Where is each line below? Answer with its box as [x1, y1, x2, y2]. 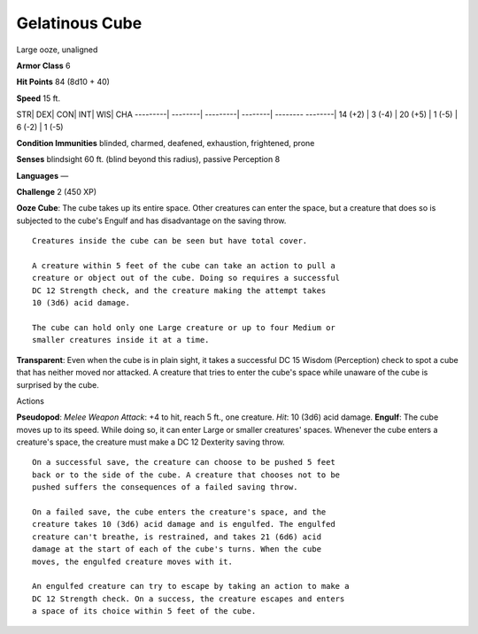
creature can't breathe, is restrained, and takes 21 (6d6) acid [32, 531, 322, 542]
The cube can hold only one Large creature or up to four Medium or [32, 322, 335, 332]
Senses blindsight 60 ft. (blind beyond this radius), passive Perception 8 [16, 154, 281, 165]
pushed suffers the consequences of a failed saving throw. [32, 483, 298, 492]
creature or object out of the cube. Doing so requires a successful [32, 273, 341, 283]
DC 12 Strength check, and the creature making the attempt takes [32, 285, 327, 296]
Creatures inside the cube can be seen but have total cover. [32, 236, 308, 246]
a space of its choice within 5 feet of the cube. [32, 607, 257, 616]
